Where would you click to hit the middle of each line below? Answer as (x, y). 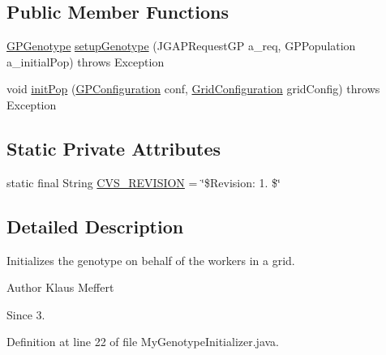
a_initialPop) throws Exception (86, 61)
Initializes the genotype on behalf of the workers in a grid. (151, 260)
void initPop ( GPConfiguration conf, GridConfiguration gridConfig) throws (193, 89)
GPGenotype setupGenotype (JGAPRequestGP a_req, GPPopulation (181, 46)
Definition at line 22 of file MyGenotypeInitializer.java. (143, 342)
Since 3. (26, 314)
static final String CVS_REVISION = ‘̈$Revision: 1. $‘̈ (144, 182)
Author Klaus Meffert (60, 287)
